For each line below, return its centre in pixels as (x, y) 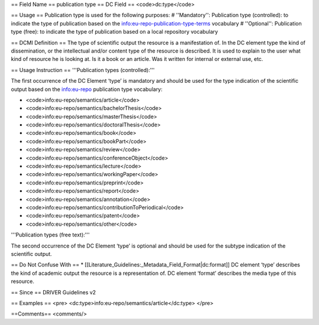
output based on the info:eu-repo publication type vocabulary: (87, 89)
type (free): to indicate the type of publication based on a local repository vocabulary (115, 32)
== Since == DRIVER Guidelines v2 (53, 292)
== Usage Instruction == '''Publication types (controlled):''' (83, 70)
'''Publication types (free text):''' (50, 235)
